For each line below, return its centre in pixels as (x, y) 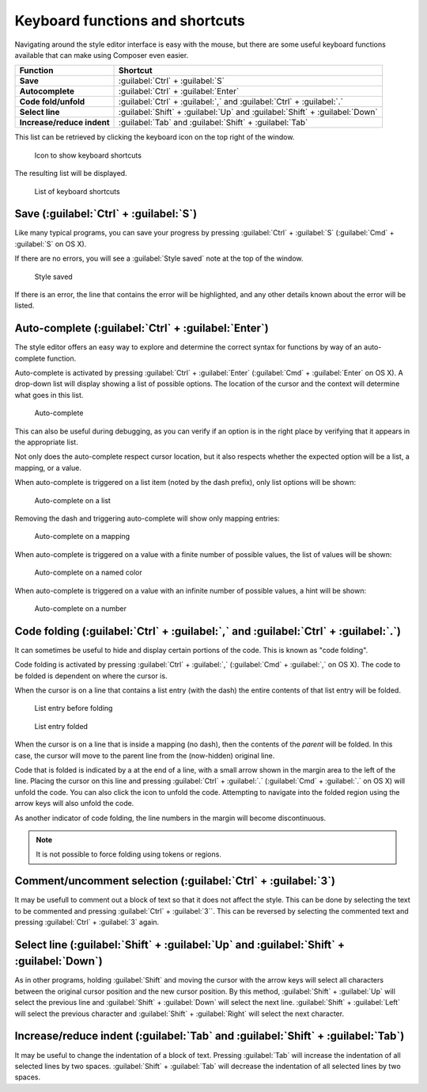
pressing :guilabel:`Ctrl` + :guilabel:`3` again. (87, 922)
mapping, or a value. (48, 468)
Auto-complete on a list (72, 500)
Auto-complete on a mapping (82, 536)
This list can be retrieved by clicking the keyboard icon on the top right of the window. (155, 137)
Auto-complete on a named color (88, 573)
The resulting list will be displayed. (71, 174)
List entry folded (61, 726)
